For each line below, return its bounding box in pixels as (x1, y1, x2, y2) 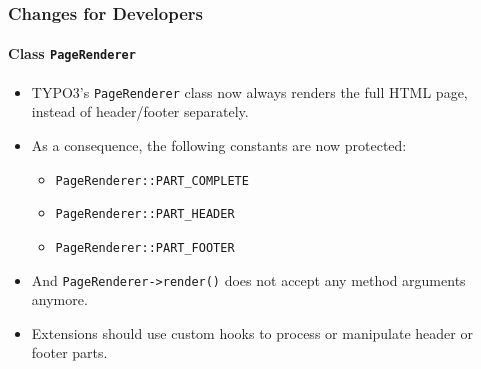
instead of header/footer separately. (31, 101, 249, 122)
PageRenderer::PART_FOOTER (55, 240, 235, 255)
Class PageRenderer (8, 43, 136, 64)
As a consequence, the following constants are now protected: (31, 134, 407, 155)
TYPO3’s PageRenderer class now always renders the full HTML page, (31, 81, 468, 102)
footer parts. (31, 342, 108, 363)
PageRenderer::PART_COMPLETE (55, 173, 249, 188)
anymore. (31, 289, 88, 310)
